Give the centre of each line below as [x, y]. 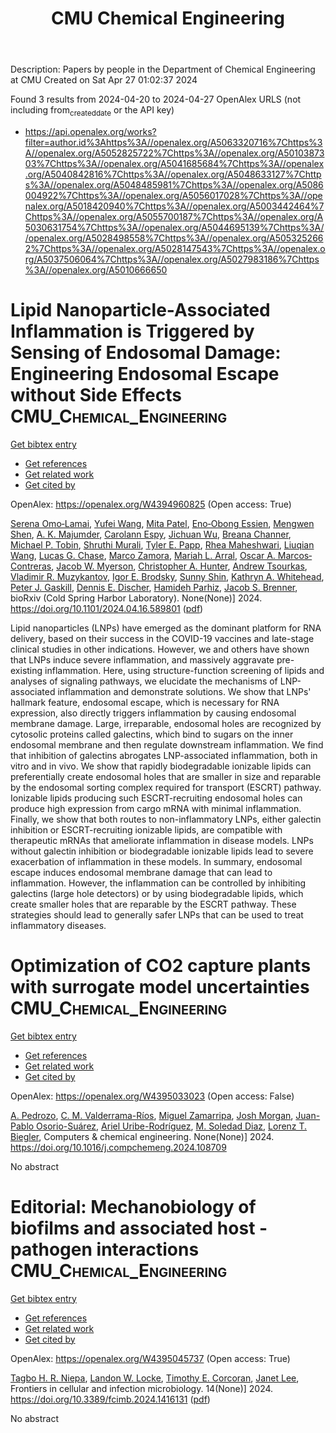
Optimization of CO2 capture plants [161, 966]
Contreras [31, 566]
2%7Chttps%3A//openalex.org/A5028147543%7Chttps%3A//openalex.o [175, 248]
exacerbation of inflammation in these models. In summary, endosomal [156, 861]
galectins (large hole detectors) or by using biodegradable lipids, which [157, 893]
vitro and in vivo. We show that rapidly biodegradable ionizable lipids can [161, 766]
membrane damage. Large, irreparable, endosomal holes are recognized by [166, 723]
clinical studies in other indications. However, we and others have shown [160, 649]
